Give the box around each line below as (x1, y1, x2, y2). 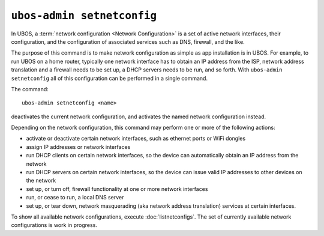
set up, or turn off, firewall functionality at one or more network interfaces (26, 185, 208, 192)
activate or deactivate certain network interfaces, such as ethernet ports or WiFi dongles (26, 135, 246, 142)
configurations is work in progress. (11, 222, 97, 229)
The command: (11, 85, 49, 92)
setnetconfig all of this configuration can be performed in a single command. (11, 74, 208, 82)
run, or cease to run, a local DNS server (26, 194, 124, 201)
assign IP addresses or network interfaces (26, 143, 131, 150)
